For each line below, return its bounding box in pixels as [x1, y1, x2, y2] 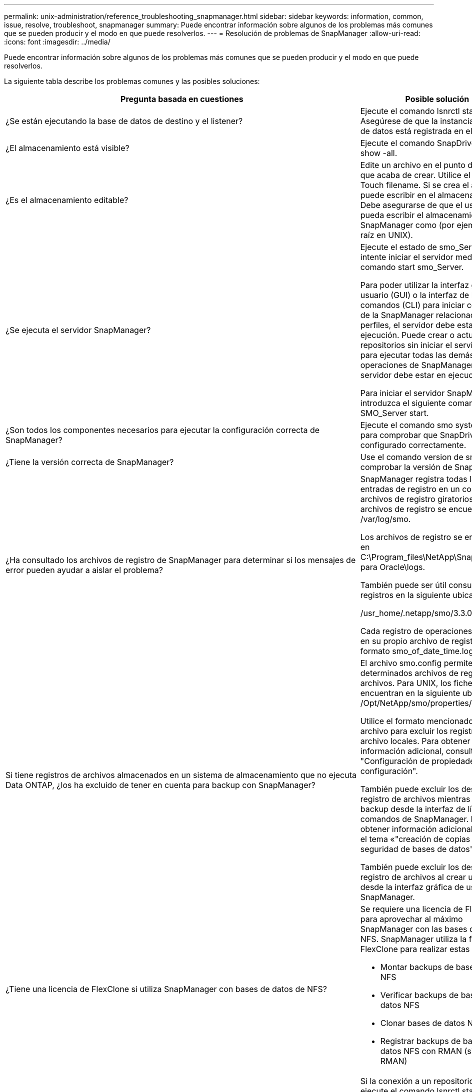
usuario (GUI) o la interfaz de [360, 290, 469, 300]
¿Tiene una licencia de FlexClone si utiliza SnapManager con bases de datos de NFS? [5, 984, 327, 994]
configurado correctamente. [360, 440, 466, 450]
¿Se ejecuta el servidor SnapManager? [5, 325, 151, 335]
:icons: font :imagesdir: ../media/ [4, 37, 110, 46]
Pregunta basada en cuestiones [120, 94, 243, 104]
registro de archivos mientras [360, 794, 470, 804]
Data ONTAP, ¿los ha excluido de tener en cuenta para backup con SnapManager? [5, 780, 315, 790]
